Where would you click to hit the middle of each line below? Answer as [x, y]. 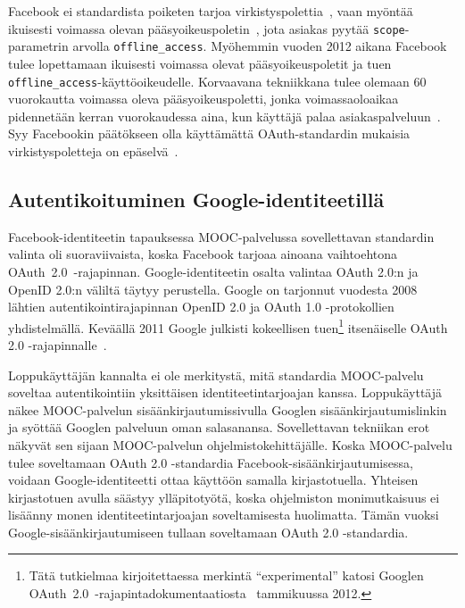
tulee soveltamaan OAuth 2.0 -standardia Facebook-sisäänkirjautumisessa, [211, 462]
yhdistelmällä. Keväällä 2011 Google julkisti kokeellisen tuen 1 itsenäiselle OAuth [228, 326]
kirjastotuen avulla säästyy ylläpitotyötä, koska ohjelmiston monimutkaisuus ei [224, 497]
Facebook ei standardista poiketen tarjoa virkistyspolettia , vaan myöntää [211, 11]
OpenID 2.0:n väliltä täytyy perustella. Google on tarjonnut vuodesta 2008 [213, 289]
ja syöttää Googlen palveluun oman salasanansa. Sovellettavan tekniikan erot [219, 427]
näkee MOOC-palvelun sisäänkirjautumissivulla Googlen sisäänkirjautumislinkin [228, 409]
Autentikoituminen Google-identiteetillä [196, 199]
